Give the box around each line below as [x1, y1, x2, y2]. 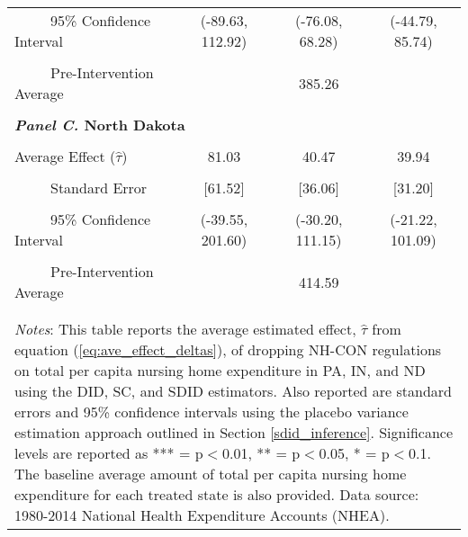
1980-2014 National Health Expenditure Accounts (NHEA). [14, 505, 390, 525]
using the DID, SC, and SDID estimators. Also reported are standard [14, 380, 453, 401]
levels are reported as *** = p [14, 443, 203, 463]
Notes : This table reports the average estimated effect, [14, 318, 356, 339]
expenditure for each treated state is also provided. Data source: [14, 484, 419, 505]
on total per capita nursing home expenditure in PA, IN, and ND [14, 360, 426, 380]
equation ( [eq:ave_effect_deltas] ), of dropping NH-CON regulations [14, 339, 442, 360]
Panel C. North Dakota [14, 114, 185, 135]
